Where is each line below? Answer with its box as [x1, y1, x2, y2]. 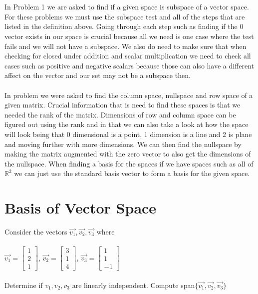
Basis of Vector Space [4, 197, 157, 218]
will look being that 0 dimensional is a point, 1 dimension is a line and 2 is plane [4, 128, 252, 139]
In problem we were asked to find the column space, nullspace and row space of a [4, 89, 253, 100]
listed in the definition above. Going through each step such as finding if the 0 [4, 21, 244, 31]
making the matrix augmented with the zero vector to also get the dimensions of [4, 148, 251, 159]
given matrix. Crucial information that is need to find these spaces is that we [4, 99, 241, 110]
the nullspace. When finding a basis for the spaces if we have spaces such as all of [4, 158, 254, 168]
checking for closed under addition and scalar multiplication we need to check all [4, 50, 251, 61]
